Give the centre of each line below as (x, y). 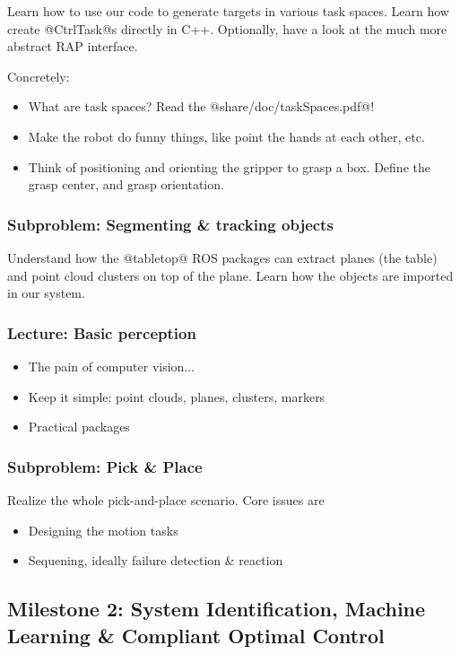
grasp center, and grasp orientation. (126, 184)
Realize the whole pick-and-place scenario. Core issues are (166, 499)
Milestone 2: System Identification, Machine (217, 609)
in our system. (46, 293)
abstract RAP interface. (73, 46)
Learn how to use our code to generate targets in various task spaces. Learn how (228, 11)
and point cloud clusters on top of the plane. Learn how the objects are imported (230, 275)
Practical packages (79, 427)
